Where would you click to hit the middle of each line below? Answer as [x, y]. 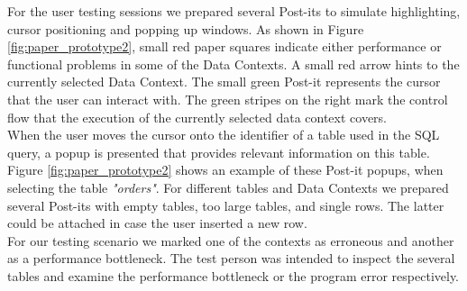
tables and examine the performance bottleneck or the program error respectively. [233, 275]
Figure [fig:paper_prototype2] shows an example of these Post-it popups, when [225, 170]
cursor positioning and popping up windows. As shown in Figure [186, 28]
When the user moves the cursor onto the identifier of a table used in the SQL [224, 135]
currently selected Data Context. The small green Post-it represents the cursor [224, 82]
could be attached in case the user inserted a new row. [157, 223]
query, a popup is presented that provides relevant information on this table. [219, 152]
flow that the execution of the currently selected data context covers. [197, 117]
